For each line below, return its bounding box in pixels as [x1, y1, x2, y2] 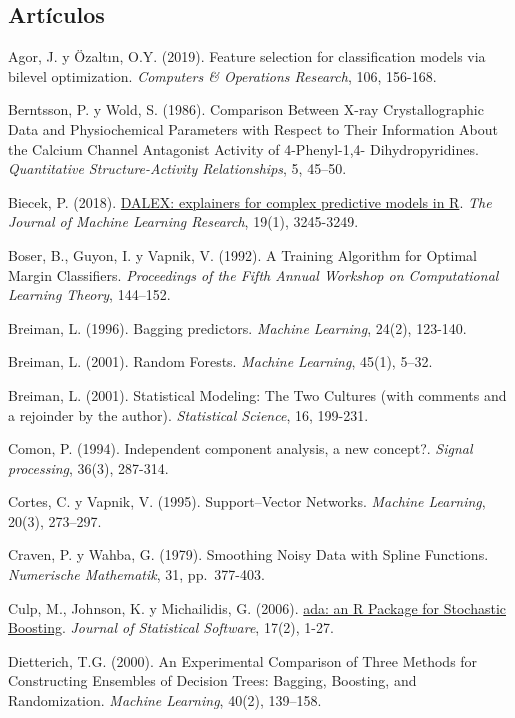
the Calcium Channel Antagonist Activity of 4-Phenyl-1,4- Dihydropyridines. [8, 138, 479, 159]
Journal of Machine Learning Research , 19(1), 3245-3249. [8, 211, 359, 232]
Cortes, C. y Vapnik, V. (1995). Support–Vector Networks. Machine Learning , [8, 491, 486, 512]
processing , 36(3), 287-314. [8, 457, 169, 478]
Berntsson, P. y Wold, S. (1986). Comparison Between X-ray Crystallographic [8, 99, 484, 120]
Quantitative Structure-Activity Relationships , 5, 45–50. [8, 158, 347, 179]
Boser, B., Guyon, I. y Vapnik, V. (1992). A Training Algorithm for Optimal [8, 244, 477, 265]
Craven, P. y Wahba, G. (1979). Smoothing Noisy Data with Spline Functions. [8, 544, 489, 565]
